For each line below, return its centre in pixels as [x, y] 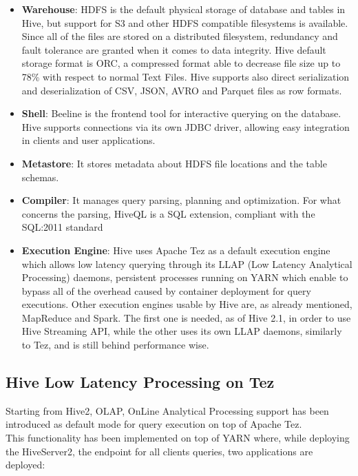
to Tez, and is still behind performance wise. [115, 345]
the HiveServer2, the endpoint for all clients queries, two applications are [159, 451]
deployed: [25, 465]
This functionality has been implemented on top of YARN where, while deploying [178, 438]
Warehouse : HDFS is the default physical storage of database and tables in [183, 9]
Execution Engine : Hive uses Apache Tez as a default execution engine [176, 250]
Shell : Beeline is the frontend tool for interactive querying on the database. [181, 113]
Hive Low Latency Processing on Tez [140, 382]
